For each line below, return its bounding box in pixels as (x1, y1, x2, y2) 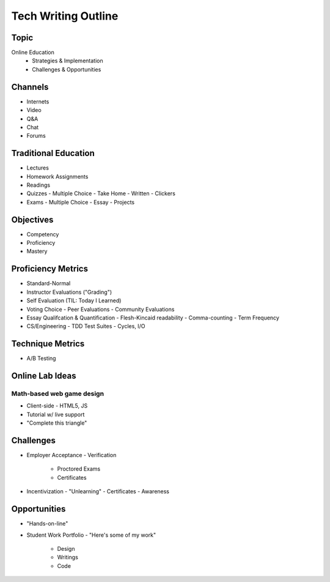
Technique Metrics (11, 338, 85, 349)
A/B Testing (26, 355, 56, 362)
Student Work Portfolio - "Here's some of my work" (26, 531, 156, 539)
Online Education (11, 49, 55, 56)
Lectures (26, 164, 49, 171)
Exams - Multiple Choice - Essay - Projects (26, 198, 134, 206)
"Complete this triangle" (26, 419, 87, 427)
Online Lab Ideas (11, 371, 76, 381)
